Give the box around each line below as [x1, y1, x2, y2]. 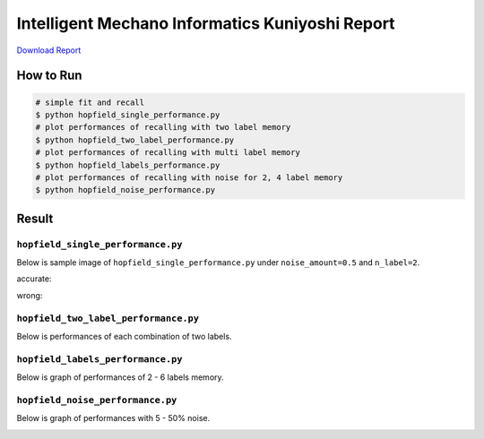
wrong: [16, 289, 43, 300]
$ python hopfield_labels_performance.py [35, 159, 220, 170]
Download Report [16, 45, 82, 56]
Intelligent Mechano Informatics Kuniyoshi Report [16, 13, 395, 33]
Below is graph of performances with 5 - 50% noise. [16, 413, 211, 424]
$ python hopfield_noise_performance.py [35, 185, 215, 195]
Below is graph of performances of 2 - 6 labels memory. [16, 372, 224, 383]
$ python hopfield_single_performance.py [35, 109, 220, 120]
